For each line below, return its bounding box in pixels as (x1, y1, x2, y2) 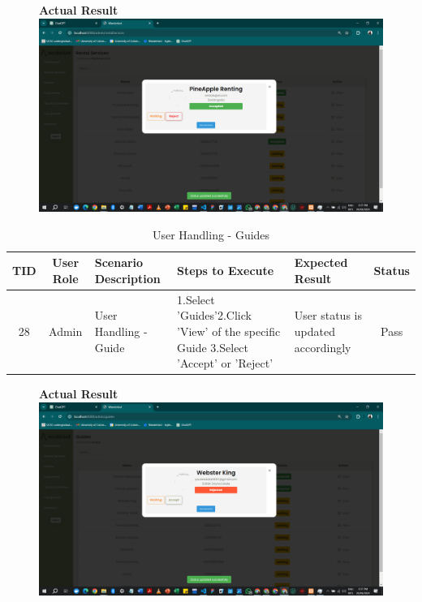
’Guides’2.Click (177, 307, 252, 324)
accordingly (294, 338, 351, 355)
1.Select (177, 290, 215, 307)
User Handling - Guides (152, 226, 270, 243)
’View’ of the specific (177, 322, 281, 339)
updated (294, 322, 336, 339)
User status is (294, 307, 362, 324)
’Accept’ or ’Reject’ (177, 355, 273, 372)
